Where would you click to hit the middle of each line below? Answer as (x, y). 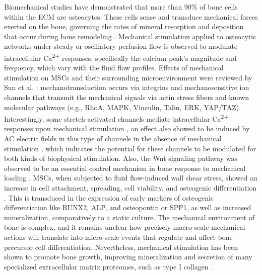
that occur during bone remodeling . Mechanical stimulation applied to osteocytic (130, 36)
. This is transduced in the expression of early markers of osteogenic (109, 197)
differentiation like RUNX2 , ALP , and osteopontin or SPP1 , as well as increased (128, 207)
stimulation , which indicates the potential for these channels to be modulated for (130, 148)
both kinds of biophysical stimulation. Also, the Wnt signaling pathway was (121, 158)
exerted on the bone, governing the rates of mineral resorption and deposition (124, 26)
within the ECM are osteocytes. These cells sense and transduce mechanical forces (131, 16)
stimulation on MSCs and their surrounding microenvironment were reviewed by (128, 77)
